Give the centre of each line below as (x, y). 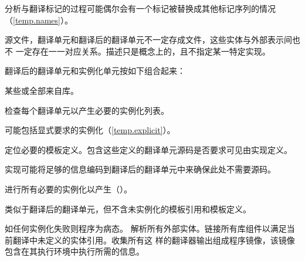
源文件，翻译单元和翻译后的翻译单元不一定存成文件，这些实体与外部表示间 (148, 40)
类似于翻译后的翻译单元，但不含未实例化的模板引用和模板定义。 (128, 209)
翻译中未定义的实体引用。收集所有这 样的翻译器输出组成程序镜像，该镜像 (154, 240)
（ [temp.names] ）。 (39, 20)
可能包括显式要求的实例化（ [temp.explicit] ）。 (90, 130)
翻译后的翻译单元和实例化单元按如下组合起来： (95, 71)
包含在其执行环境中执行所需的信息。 (74, 251)
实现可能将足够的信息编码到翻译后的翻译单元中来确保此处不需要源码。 (140, 169)
